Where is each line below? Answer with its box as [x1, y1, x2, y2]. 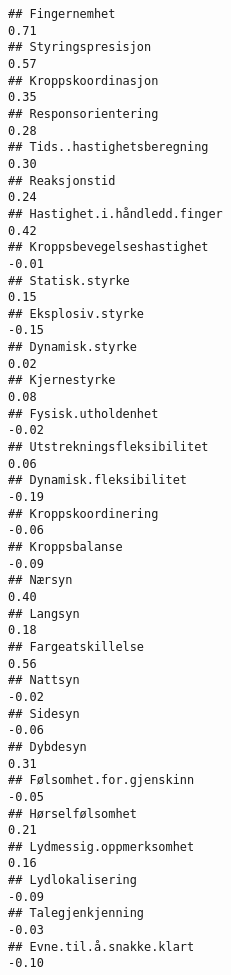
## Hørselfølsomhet [8, 806, 137, 821]
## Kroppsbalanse [8, 540, 123, 554]
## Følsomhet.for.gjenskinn [8, 773, 195, 788]
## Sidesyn [8, 706, 80, 721]
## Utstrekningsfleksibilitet [8, 440, 209, 455]
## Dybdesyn [8, 739, 87, 754]
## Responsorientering [8, 106, 159, 121]
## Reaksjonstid [8, 173, 116, 188]
